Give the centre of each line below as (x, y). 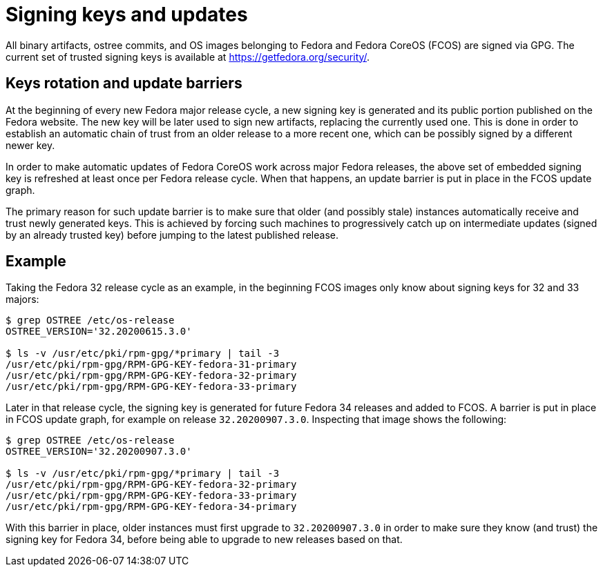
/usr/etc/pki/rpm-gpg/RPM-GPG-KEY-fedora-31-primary (151, 365)
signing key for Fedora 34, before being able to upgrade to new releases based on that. (204, 540)
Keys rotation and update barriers (124, 83)
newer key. (30, 145)
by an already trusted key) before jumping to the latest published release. (172, 235)
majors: (22, 299)
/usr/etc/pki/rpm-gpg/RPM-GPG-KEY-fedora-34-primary (151, 507)
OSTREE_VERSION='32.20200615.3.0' (99, 332)
